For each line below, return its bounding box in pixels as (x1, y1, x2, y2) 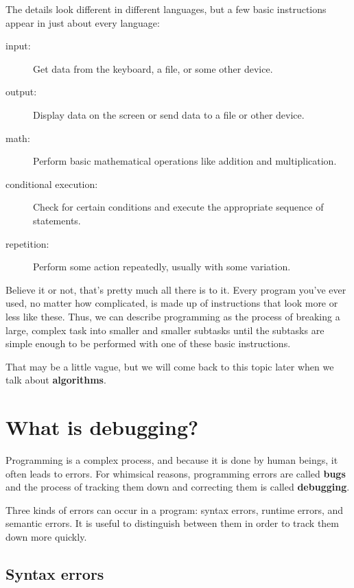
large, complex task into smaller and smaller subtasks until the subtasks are (5, 322, 324, 337)
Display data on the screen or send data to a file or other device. (33, 107, 305, 121)
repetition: (5, 236, 49, 250)
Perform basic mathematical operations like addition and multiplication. (33, 154, 337, 168)
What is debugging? (5, 413, 199, 441)
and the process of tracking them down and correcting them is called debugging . (5, 480, 350, 494)
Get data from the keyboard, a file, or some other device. (33, 61, 273, 75)
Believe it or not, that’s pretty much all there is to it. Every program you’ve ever (5, 282, 346, 296)
